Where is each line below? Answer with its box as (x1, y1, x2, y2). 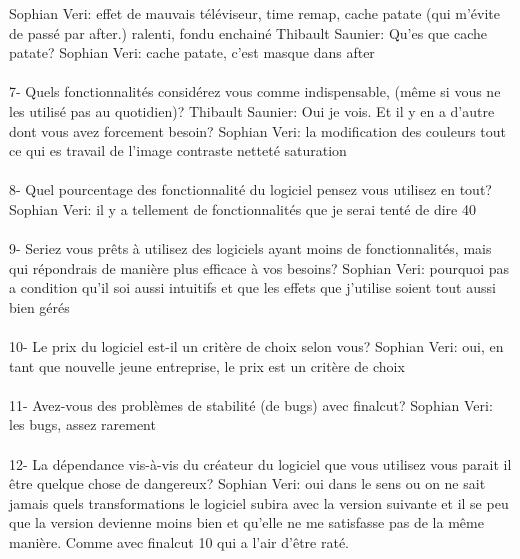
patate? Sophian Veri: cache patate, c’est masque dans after (9, 42, 375, 63)
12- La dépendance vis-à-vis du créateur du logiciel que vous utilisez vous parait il (9, 453, 512, 474)
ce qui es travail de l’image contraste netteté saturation (9, 140, 347, 161)
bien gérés (9, 296, 70, 317)
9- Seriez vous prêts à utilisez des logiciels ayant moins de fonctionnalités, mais (9, 238, 492, 259)
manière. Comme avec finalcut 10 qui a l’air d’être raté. (9, 532, 350, 553)
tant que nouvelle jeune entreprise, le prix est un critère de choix (9, 355, 405, 376)
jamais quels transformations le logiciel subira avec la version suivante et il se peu (9, 492, 509, 513)
